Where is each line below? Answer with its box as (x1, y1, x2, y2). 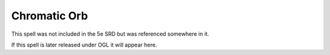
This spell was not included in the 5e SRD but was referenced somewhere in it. (11, 30, 210, 37)
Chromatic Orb (11, 9, 88, 22)
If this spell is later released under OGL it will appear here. (11, 41, 157, 48)
